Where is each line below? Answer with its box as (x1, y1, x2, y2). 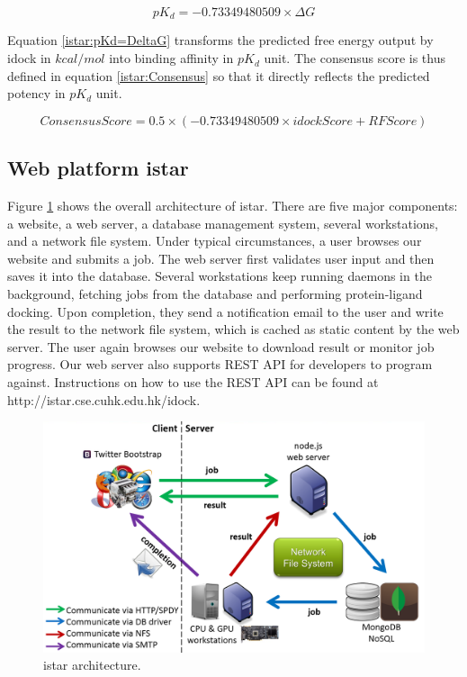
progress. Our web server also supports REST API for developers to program (7, 355, 433, 374)
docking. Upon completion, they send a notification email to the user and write (7, 302, 444, 320)
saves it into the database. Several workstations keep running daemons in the (7, 266, 432, 285)
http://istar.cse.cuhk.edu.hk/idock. (7, 390, 201, 409)
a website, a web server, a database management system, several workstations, (7, 213, 439, 232)
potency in (7, 84, 66, 103)
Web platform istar (7, 154, 189, 182)
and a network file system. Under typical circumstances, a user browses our (7, 231, 422, 250)
